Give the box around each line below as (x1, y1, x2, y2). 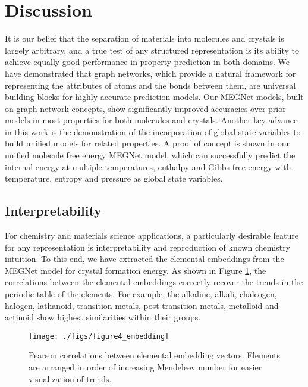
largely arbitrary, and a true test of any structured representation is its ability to (5, 43, 300, 56)
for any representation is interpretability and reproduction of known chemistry (5, 241, 291, 253)
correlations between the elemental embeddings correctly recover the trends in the (5, 276, 303, 288)
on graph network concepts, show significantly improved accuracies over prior (5, 102, 286, 114)
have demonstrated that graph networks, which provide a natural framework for (5, 67, 296, 79)
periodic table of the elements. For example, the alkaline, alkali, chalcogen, (5, 288, 277, 300)
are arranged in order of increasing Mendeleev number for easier (29, 361, 262, 373)
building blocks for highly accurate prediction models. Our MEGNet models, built (5, 90, 304, 103)
